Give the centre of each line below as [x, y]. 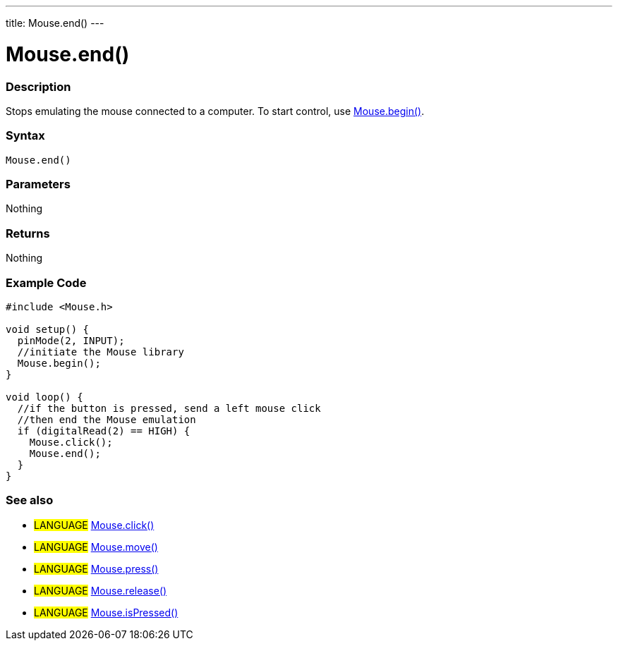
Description [38, 86]
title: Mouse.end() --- [55, 23]
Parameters [38, 184]
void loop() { [44, 397]
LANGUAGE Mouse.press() [96, 568]
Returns [28, 233]
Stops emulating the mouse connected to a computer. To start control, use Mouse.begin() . [215, 111]
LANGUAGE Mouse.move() [96, 547]
